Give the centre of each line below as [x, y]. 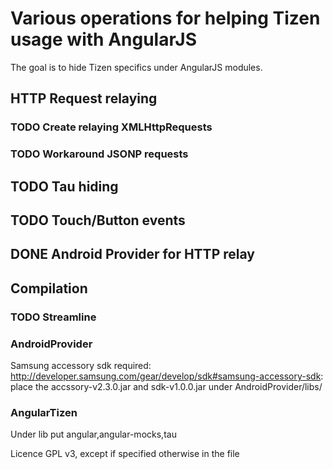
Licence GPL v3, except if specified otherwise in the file [125, 454]
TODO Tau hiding [64, 186]
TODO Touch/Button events [98, 220]
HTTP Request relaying [84, 98]
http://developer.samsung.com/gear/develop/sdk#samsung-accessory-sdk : [167, 376]
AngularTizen [44, 412]
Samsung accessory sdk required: [81, 365]
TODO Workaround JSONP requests [99, 154]
